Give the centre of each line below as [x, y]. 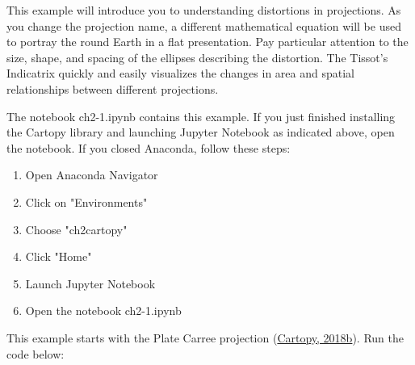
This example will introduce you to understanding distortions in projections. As [204, 10]
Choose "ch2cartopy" [76, 229]
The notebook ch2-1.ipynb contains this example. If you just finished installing [201, 116]
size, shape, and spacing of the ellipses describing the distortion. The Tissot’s [197, 57]
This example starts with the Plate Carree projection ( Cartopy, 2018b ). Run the [205, 337]
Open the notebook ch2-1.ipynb [103, 310]
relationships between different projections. [113, 88]
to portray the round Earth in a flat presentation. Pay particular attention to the [207, 42]
